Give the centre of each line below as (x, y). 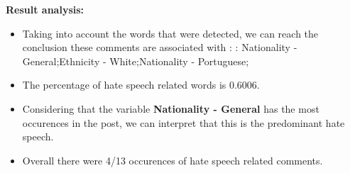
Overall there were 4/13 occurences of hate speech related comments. (173, 160)
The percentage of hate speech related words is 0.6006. (141, 85)
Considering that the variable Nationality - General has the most (171, 108)
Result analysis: (45, 9)
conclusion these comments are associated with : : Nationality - (160, 47)
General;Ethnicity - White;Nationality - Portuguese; (136, 61)
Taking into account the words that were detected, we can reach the (170, 33)
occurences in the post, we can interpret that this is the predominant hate (184, 122)
